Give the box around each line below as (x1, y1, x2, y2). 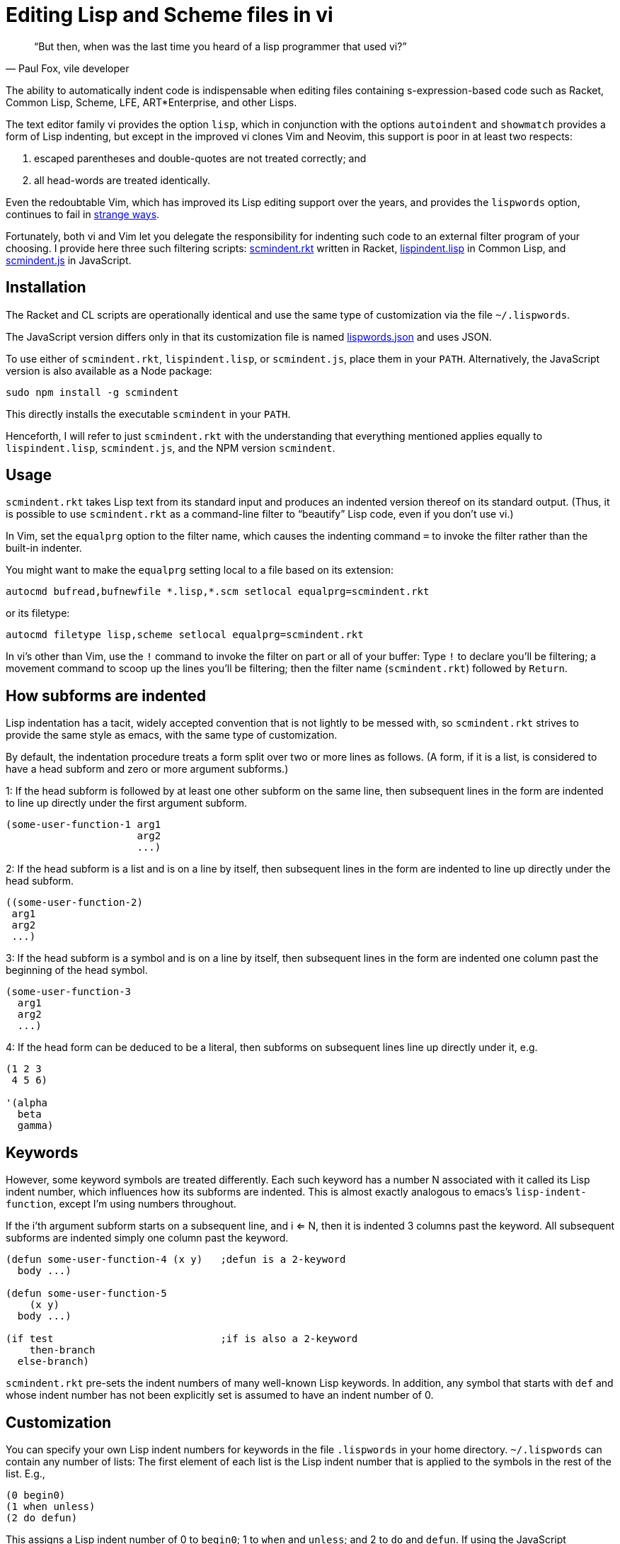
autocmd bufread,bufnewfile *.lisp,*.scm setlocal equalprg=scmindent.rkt (6, 586, 430, 598)
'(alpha (6, 1097, 48, 1109)
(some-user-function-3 (6, 986, 132, 998)
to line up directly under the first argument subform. (6, 797, 248, 810)
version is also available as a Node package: (6, 364, 212, 377)
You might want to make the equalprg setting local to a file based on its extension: (6, 564, 394, 577)
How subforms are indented (6, 686, 207, 705)
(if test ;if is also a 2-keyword (6, 1333, 358, 1345)
